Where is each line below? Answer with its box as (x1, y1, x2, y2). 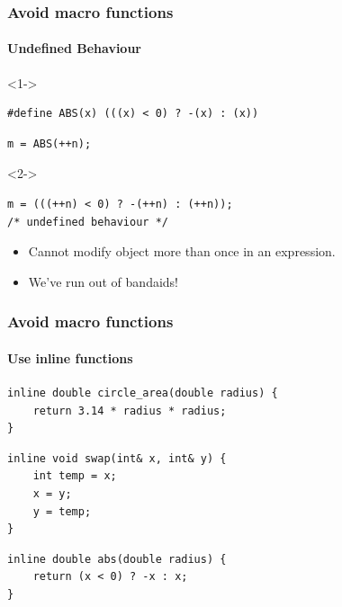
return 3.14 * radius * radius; (32, 404, 227, 417)
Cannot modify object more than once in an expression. (28, 242, 336, 261)
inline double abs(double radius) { (7, 552, 227, 566)
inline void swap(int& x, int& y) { (7, 451, 227, 465)
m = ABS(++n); (7, 137, 92, 150)
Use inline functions (7, 348, 133, 367)
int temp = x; (32, 469, 117, 483)
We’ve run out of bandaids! (28, 272, 179, 290)
